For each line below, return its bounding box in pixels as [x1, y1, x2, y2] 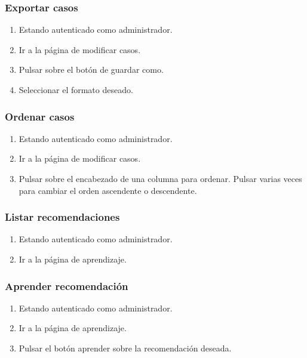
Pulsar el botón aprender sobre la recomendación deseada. [19, 342, 232, 354]
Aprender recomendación [5, 278, 128, 293]
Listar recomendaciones [5, 209, 120, 224]
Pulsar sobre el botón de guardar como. [19, 63, 164, 76]
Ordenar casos [5, 109, 75, 124]
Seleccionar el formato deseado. [19, 84, 133, 95]
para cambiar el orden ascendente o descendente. [19, 184, 197, 196]
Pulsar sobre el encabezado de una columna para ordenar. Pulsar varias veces [19, 172, 302, 184]
